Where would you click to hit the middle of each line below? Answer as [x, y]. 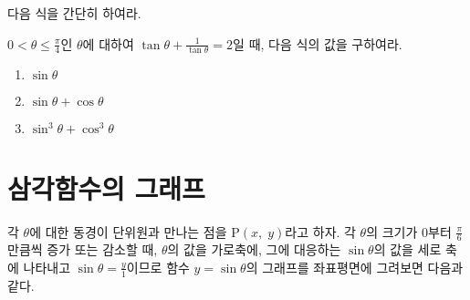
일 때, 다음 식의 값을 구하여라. [318, 43]
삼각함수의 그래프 [106, 187]
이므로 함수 [158, 267]
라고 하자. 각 [320, 231]
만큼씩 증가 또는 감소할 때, [83, 249]
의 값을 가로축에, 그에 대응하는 [254, 249]
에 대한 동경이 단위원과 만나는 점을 [128, 231]
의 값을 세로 [407, 249]
